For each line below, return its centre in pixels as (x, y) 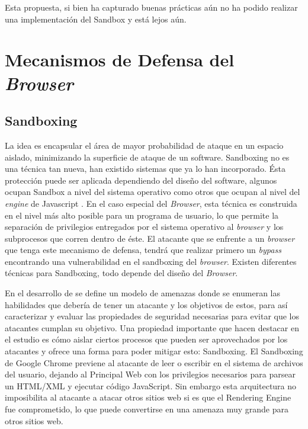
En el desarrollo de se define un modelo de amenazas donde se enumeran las (142, 293)
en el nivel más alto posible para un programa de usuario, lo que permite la (142, 215)
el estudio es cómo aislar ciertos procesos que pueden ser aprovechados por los (146, 339)
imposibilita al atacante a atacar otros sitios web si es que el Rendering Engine (148, 397)
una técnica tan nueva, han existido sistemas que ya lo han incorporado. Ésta (145, 169)
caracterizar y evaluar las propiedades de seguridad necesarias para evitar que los (152, 316)
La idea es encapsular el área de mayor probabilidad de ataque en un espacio (144, 145)
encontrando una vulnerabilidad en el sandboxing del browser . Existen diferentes (151, 261)
